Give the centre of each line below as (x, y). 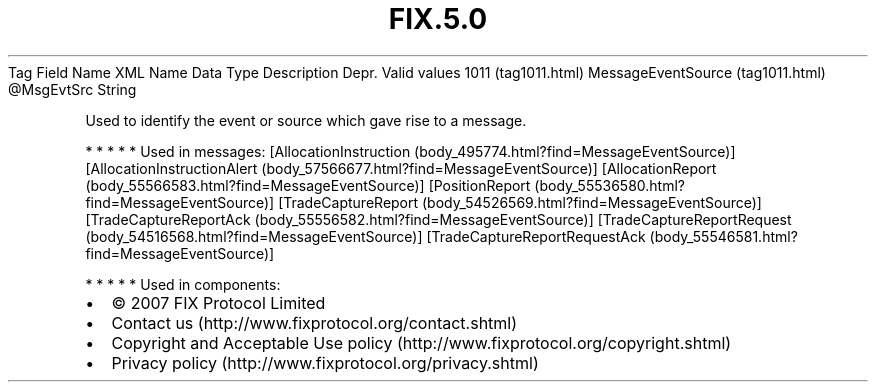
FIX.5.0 (438, 19)
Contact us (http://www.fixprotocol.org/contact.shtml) (314, 322)
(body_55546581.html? (723, 236)
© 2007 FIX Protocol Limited (218, 302)
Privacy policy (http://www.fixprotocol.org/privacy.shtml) (325, 362)
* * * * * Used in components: (183, 284)
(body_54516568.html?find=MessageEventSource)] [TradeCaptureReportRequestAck (365, 236)
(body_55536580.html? (609, 185)
